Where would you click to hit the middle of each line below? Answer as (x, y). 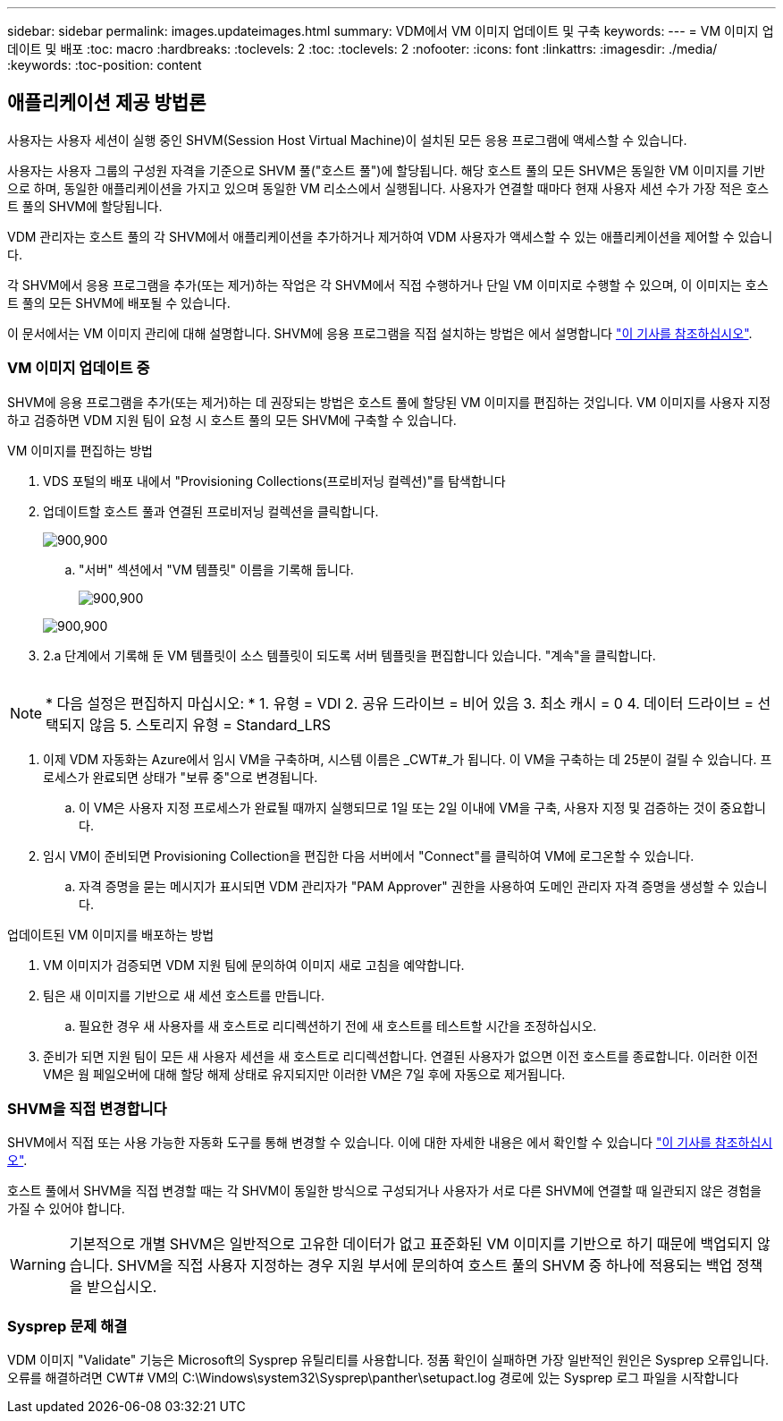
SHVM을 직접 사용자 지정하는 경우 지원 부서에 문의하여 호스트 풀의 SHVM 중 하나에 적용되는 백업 (425, 1266)
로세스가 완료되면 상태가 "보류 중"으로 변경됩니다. (181, 777)
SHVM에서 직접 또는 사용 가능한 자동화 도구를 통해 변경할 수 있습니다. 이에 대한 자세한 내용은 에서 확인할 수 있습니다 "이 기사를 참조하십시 (390, 1143)
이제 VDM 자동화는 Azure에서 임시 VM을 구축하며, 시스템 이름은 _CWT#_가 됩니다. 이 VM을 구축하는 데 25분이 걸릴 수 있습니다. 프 (408, 759)
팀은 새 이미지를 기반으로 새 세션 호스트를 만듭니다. (184, 995)
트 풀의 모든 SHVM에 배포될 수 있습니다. (119, 302)
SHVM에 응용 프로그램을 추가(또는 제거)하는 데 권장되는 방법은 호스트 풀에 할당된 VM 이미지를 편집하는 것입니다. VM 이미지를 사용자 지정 (389, 402)
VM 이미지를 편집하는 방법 (80, 450)
